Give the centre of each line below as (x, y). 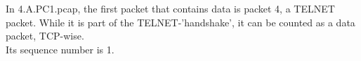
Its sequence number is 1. (60, 49)
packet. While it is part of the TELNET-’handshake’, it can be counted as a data (180, 22)
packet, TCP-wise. (45, 36)
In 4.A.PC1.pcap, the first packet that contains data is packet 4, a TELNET (170, 8)
